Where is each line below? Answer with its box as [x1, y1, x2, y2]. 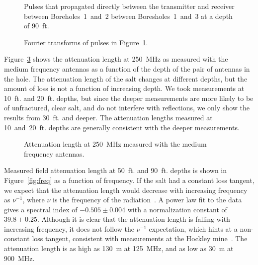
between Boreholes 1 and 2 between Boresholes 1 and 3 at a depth [24, 10, 233, 21]
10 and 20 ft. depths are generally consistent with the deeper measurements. [4, 122, 240, 132]
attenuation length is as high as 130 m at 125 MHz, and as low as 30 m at [4, 243, 234, 254]
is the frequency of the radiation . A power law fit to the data [53, 194, 242, 205]
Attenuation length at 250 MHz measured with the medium [24, 139, 207, 149]
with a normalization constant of [127, 204, 227, 214]
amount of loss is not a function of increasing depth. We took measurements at [4, 83, 245, 93]
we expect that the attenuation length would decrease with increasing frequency [4, 184, 248, 195]
